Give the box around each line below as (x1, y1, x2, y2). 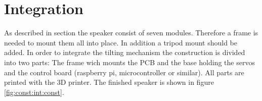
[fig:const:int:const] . (4, 86, 64, 97)
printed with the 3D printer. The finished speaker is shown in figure (4, 77, 214, 87)
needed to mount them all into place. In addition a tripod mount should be (4, 37, 237, 47)
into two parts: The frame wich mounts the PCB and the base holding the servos (4, 57, 255, 67)
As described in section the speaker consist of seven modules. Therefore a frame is (4, 27, 258, 38)
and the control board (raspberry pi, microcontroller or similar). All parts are (4, 67, 244, 77)
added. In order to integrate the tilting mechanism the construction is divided (4, 47, 245, 58)
